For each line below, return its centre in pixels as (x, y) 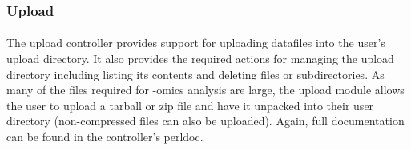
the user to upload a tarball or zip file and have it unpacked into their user (190, 105)
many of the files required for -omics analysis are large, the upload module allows (205, 90)
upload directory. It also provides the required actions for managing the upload (200, 59)
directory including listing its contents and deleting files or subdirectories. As (195, 74)
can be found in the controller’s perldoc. (105, 136)
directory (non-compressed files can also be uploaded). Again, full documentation (205, 121)
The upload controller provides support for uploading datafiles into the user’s (196, 43)
